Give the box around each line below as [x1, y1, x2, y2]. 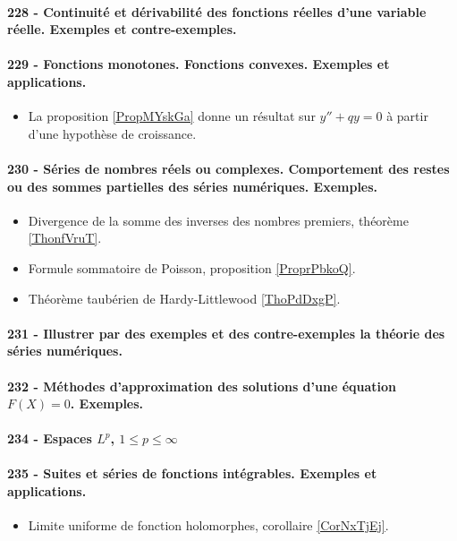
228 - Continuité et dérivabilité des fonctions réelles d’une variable [7, 2, 427, 21]
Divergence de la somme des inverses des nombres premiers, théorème [28, 210, 409, 229]
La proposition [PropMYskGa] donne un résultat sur [28, 107, 316, 125]
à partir [386, 107, 428, 125]
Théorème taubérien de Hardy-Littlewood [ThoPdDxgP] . [28, 288, 341, 307]
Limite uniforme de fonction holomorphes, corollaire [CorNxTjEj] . [28, 516, 389, 535]
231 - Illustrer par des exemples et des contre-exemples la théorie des [7, 323, 445, 342]
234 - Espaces [7, 429, 92, 448]
